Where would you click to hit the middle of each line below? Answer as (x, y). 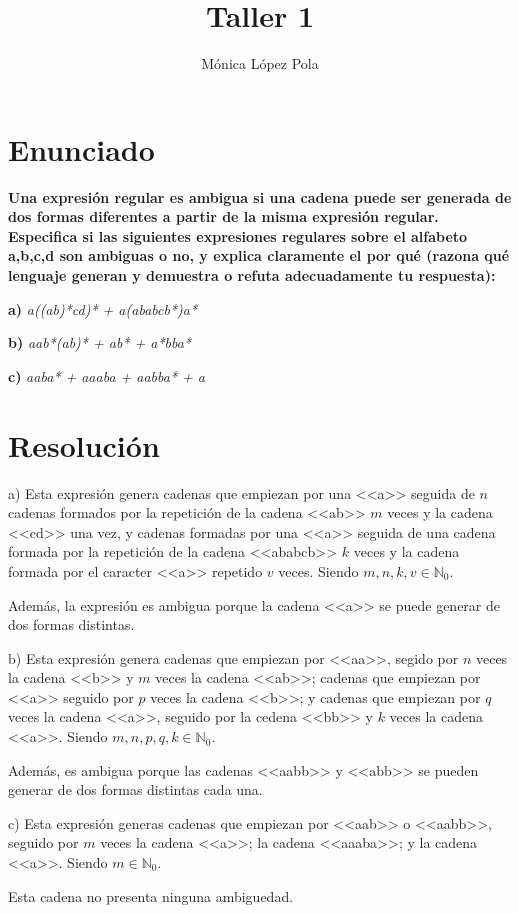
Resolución (84, 444)
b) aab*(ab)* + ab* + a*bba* (100, 342)
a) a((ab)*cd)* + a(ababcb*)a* (103, 308)
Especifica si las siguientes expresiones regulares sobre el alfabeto (238, 235)
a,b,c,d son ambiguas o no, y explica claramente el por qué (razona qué (259, 255)
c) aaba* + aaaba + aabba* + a (106, 375)
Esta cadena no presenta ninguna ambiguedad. (151, 895)
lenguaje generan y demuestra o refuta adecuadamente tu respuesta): (252, 275)
